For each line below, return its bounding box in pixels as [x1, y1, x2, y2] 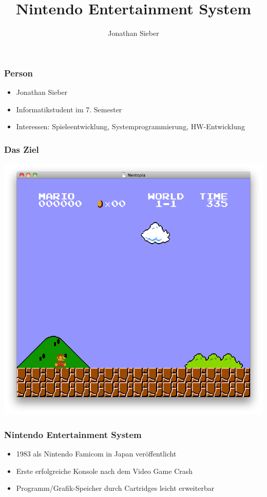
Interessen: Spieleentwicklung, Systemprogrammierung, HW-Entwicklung [16, 121, 245, 132]
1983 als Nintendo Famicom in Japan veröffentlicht [16, 448, 177, 459]
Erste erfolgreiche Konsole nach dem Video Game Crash [16, 465, 193, 476]
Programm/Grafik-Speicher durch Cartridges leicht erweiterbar [16, 483, 215, 493]
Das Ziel [4, 143, 39, 155]
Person [4, 66, 33, 79]
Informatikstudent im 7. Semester [16, 104, 122, 114]
